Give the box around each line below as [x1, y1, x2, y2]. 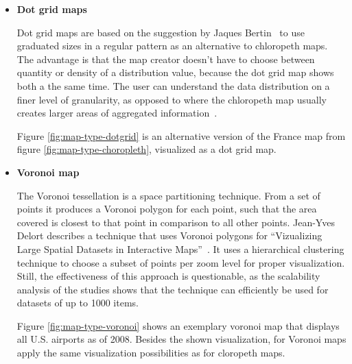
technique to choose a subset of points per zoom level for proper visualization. [16, 255, 345, 269]
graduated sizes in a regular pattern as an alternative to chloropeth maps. [16, 38, 328, 53]
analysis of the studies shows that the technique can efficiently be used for [16, 282, 329, 296]
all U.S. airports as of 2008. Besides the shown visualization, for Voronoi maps [16, 332, 347, 346]
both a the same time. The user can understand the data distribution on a [16, 78, 330, 93]
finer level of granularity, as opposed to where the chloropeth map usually [16, 92, 327, 106]
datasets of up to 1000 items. [16, 295, 139, 310]
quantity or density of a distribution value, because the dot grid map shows [16, 65, 334, 80]
